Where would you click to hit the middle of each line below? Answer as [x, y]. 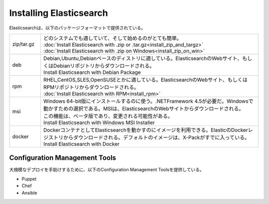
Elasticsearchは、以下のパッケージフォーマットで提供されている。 [77, 28]
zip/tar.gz [23, 44]
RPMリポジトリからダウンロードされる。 [91, 87]
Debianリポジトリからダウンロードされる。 [104, 66]
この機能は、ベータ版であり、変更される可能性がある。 [108, 116]
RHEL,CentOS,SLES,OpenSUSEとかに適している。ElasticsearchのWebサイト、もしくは [145, 79]
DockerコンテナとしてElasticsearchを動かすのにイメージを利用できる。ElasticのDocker [146, 130]
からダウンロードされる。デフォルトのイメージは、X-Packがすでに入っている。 [156, 137]
